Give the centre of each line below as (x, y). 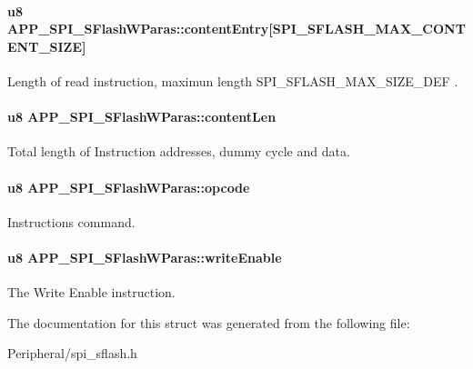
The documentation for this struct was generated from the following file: (209, 322)
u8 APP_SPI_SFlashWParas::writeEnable (145, 257)
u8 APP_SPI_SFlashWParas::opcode (129, 187)
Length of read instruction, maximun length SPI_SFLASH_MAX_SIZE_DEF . (233, 80)
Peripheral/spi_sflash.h (72, 353)
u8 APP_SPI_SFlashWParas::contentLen (142, 117)
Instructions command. (71, 221)
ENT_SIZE (45, 46)
